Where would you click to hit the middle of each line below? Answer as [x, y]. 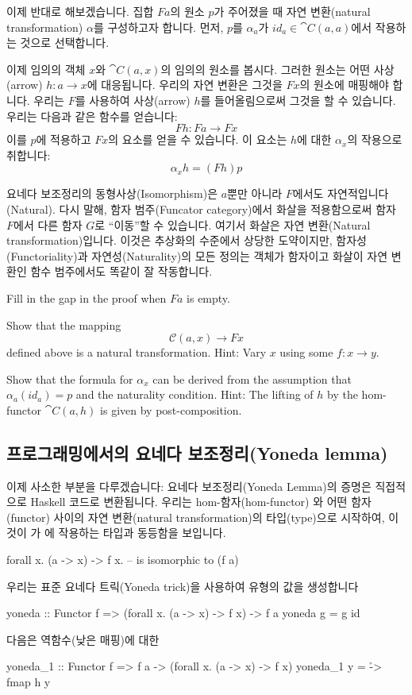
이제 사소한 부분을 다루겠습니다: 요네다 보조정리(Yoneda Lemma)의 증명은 [189, 486]
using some [306, 352]
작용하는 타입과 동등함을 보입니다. [142, 533]
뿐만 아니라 [255, 193]
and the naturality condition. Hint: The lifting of [194, 394]
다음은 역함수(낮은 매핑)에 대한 [83, 639]
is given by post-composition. [171, 409]
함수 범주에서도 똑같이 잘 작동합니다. [121, 271]
